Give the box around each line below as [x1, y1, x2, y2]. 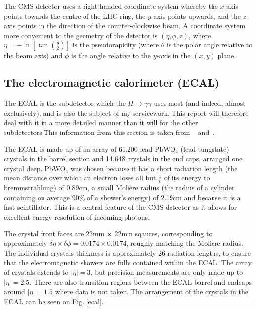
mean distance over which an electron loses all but [4, 173, 156, 183]
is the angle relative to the [71, 50, 151, 61]
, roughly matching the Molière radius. [126, 238, 243, 248]
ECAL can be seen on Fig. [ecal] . [4, 296, 104, 306]
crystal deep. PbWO [4, 163, 66, 173]
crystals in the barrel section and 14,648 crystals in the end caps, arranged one [4, 153, 243, 164]
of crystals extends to [4, 266, 69, 277]
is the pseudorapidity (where [72, 40, 159, 50]
